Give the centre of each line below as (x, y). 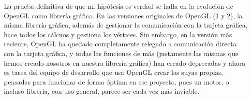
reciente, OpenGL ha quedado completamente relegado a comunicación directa (120, 44)
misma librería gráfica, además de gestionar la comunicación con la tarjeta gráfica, (126, 25)
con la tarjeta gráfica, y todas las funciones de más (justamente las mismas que (121, 53)
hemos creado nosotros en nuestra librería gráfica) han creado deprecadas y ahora (125, 63)
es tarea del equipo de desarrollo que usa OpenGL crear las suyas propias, (113, 72)
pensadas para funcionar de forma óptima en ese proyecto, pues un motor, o (117, 81)
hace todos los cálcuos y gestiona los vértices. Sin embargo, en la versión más (118, 34)
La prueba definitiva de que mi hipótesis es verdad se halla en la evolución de (118, 6)
